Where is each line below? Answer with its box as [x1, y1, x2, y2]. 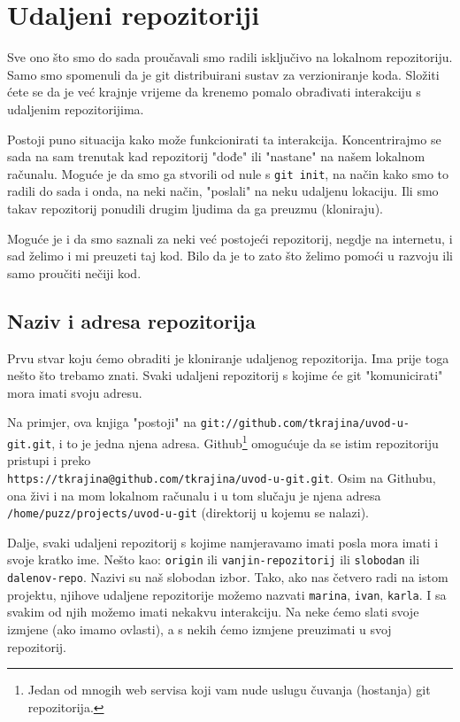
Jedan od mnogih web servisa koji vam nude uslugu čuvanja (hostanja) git [27, 680, 431, 699]
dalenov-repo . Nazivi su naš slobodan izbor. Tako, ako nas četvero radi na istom [7, 568, 448, 586]
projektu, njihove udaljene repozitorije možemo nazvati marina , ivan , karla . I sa [7, 585, 447, 603]
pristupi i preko [7, 451, 91, 470]
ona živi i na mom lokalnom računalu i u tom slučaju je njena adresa [7, 485, 381, 504]
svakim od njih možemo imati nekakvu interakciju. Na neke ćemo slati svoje [7, 602, 419, 621]
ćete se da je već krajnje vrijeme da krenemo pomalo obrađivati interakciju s [7, 82, 421, 101]
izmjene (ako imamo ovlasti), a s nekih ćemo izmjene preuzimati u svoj [7, 619, 392, 638]
